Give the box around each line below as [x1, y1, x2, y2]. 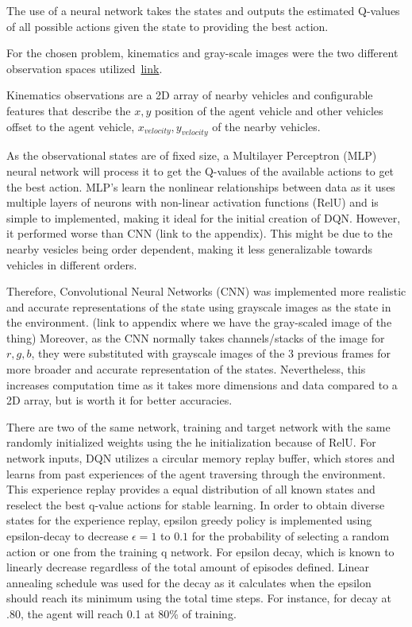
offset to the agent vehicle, [6, 118, 135, 134]
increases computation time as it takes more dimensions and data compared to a [6, 376, 398, 393]
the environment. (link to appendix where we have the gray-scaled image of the [6, 314, 392, 331]
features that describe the [6, 102, 131, 118]
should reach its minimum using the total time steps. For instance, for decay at [6, 590, 391, 606]
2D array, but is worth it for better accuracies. [6, 392, 233, 408]
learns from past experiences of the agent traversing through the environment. [6, 465, 386, 482]
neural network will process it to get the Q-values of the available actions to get [6, 162, 395, 179]
